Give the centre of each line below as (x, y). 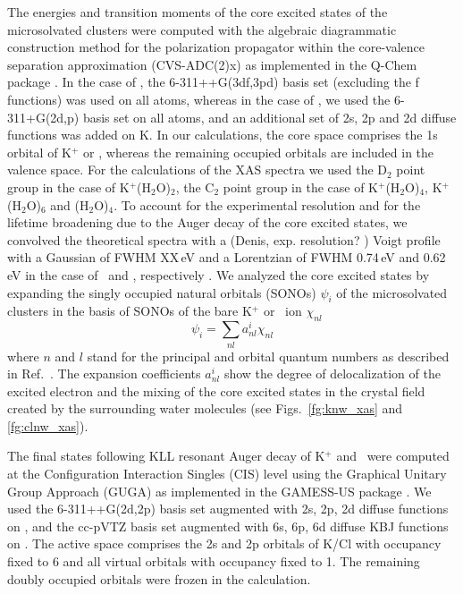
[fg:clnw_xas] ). (48, 425)
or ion (282, 311)
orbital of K (40, 152)
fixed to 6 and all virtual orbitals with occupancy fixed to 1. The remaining (214, 561)
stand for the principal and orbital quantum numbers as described (268, 356)
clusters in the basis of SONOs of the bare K (130, 311)
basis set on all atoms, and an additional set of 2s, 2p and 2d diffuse (269, 117)
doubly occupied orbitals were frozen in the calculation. (159, 578)
